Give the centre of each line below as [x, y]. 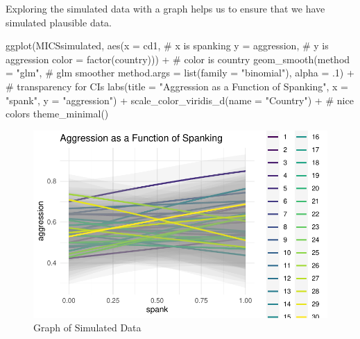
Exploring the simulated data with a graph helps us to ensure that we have [165, 8]
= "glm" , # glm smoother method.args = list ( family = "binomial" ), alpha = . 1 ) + [180, 73]
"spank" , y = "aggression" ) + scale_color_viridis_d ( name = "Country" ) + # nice [180, 100]
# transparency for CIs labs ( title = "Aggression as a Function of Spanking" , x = [177, 86]
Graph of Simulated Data [87, 328]
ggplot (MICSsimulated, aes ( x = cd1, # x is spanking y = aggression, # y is [167, 46]
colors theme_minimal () [57, 114]
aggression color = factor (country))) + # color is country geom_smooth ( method [178, 59]
